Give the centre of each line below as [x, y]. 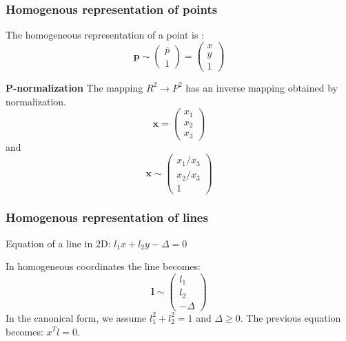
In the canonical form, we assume [76, 317]
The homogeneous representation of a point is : [105, 35]
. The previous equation [291, 317]
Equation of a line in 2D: [58, 243]
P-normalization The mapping [74, 87]
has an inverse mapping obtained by [262, 87]
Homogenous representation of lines [107, 217]
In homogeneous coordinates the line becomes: [103, 266]
